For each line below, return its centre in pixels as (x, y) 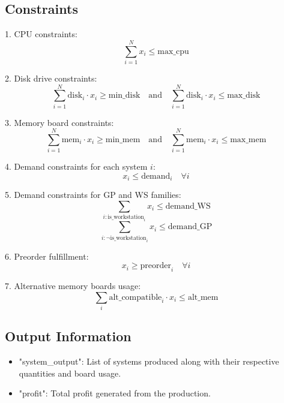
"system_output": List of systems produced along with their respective (149, 361)
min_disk (124, 96)
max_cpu (173, 51)
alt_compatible (135, 297)
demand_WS (188, 206)
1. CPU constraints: (41, 34)
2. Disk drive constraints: (51, 78)
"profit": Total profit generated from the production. (115, 393)
